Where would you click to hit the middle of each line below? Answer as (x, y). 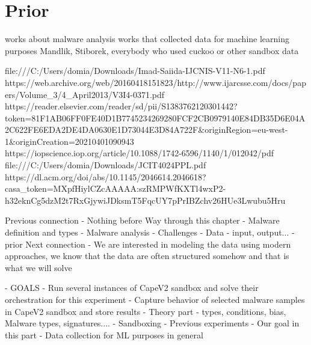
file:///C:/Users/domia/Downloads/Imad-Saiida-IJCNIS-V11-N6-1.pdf (135, 71)
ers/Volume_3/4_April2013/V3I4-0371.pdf (85, 94)
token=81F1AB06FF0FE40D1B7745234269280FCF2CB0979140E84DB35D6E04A (155, 118)
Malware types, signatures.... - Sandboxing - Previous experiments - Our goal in (152, 323)
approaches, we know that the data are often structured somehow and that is (147, 256)
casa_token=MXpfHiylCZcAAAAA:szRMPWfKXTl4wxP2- (115, 188)
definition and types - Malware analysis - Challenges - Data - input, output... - (150, 232)
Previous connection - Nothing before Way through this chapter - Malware (142, 220)
